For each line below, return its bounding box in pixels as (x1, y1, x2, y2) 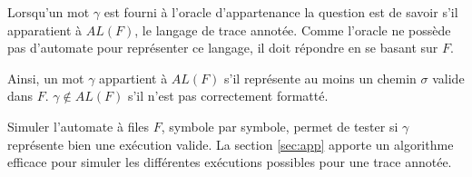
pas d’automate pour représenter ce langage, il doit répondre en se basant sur (7, 38, 438, 57)
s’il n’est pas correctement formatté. (127, 86, 329, 105)
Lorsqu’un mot (7, 3, 90, 21)
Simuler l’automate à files (7, 116, 150, 135)
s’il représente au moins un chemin (224, 68, 417, 87)
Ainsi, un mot (7, 68, 84, 87)
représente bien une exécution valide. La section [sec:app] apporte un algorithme (7, 134, 454, 153)
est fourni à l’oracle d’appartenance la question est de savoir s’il (103, 3, 458, 21)
